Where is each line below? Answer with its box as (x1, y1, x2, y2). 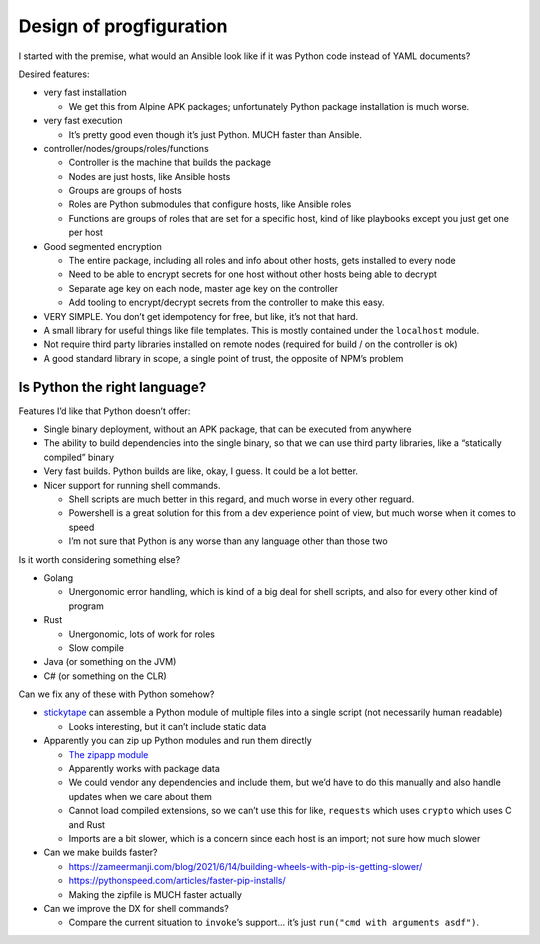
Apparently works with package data (68, 763, 220, 775)
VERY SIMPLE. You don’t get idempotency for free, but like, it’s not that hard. (43, 310, 359, 322)
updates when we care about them (68, 790, 212, 802)
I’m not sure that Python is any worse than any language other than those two (68, 535, 389, 547)
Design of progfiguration (18, 15, 228, 37)
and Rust (68, 818, 105, 830)
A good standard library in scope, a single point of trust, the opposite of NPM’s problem (43, 352, 404, 364)
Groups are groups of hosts (68, 185, 182, 197)
